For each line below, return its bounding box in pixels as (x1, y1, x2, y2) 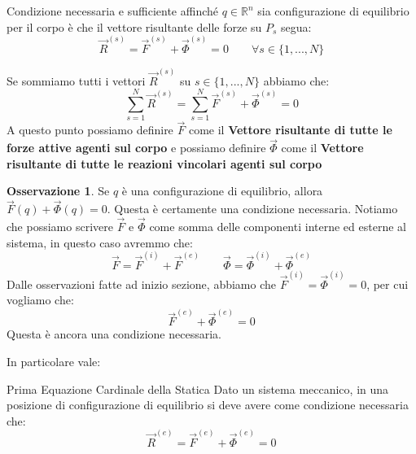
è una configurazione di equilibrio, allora (121, 182, 323, 199)
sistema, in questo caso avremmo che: (7, 234, 193, 251)
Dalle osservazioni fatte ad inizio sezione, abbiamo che (7, 275, 276, 292)
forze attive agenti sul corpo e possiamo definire (7, 139, 266, 156)
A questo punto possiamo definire (7, 121, 173, 138)
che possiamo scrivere (7, 218, 113, 235)
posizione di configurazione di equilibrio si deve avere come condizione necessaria (7, 396, 409, 413)
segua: (281, 18, 312, 35)
